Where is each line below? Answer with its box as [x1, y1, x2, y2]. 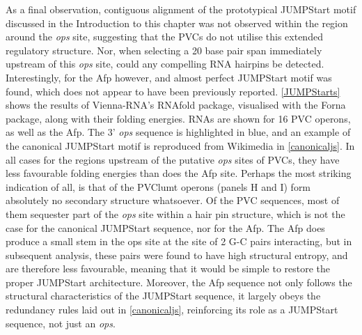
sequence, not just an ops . [6, 315, 116, 330]
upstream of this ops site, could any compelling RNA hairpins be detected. [6, 56, 324, 71]
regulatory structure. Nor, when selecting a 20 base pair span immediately [6, 42, 322, 57]
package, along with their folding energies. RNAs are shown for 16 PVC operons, [6, 111, 351, 125]
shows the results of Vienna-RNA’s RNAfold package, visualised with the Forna [6, 98, 346, 112]
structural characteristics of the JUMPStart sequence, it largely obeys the [6, 288, 321, 303]
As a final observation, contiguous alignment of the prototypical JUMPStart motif [6, 2, 356, 16]
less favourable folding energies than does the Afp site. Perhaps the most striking [6, 166, 352, 180]
